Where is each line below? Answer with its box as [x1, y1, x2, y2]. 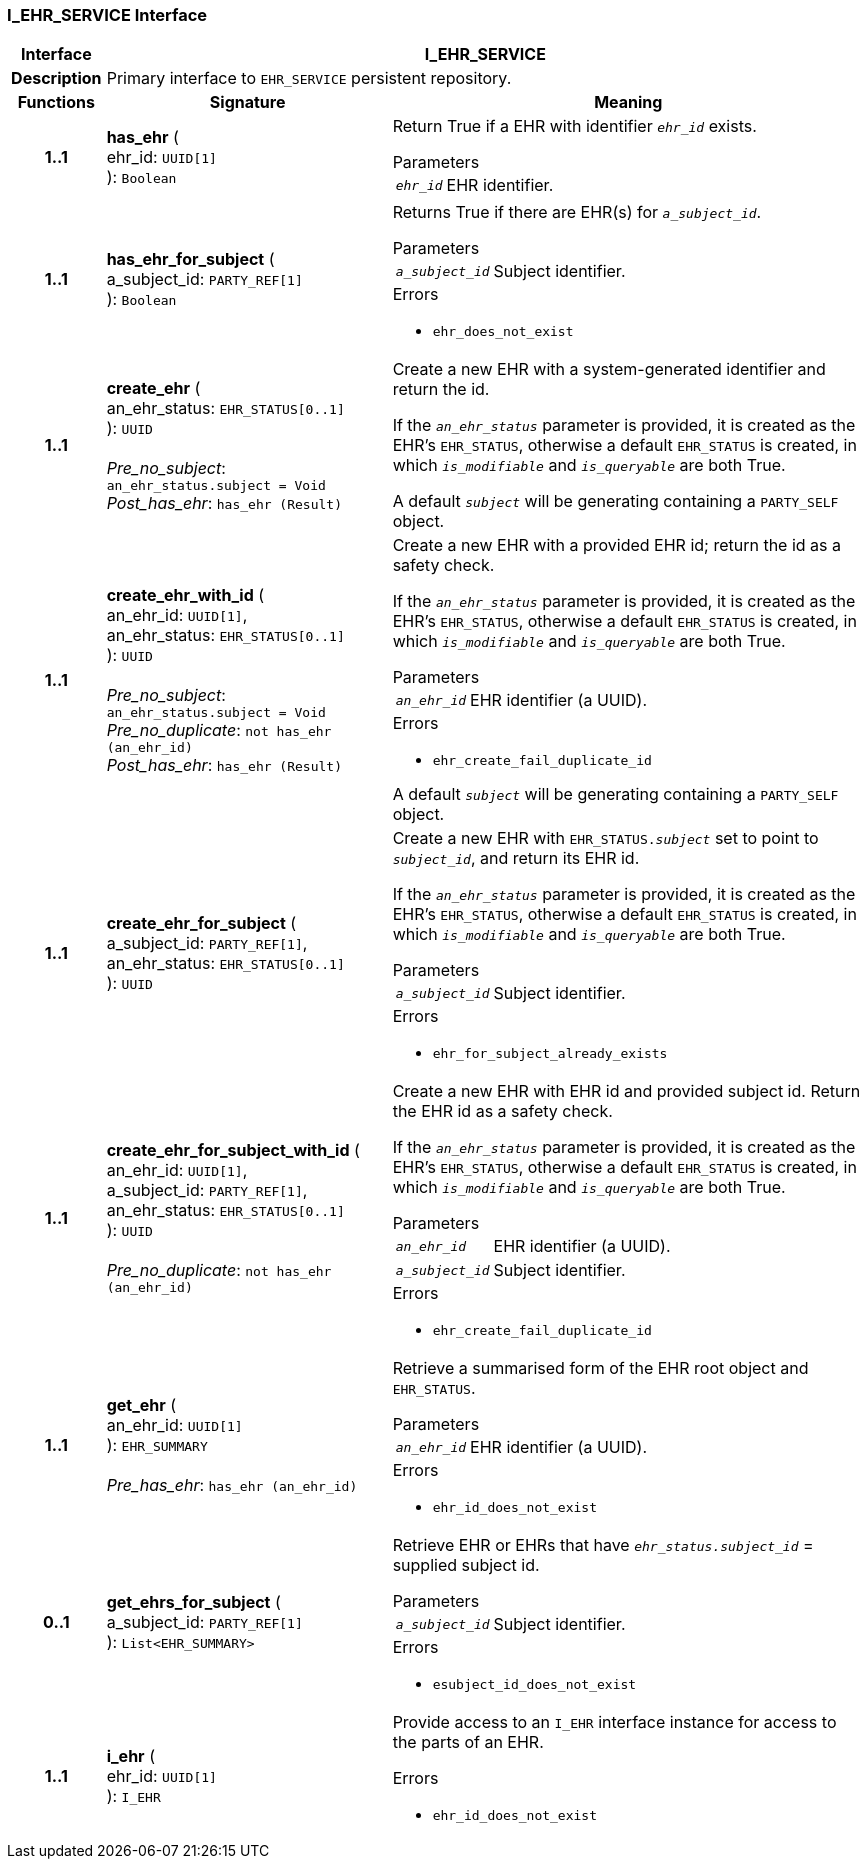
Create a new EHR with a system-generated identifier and [392, 359, 826, 380]
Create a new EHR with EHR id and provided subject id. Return [392, 1081, 861, 1102]
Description [11, 68, 102, 89]
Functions [17, 92, 95, 113]
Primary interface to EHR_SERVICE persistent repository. [106, 68, 512, 89]
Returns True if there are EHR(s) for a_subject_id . [392, 202, 762, 223]
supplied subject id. [392, 1555, 540, 1576]
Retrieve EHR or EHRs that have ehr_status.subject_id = [392, 1535, 814, 1556]
